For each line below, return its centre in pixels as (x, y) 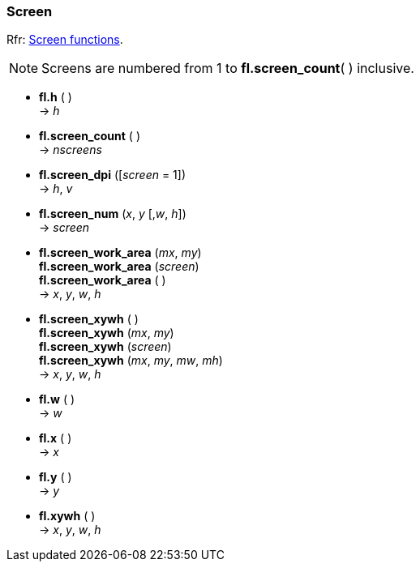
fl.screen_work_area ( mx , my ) (120, 253)
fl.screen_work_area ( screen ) (119, 267)
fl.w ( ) (57, 399)
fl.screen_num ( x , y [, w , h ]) (113, 214)
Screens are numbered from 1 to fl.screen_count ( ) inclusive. (228, 68)
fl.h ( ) (56, 97)
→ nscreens (71, 150)
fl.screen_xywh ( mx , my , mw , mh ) (131, 361)
